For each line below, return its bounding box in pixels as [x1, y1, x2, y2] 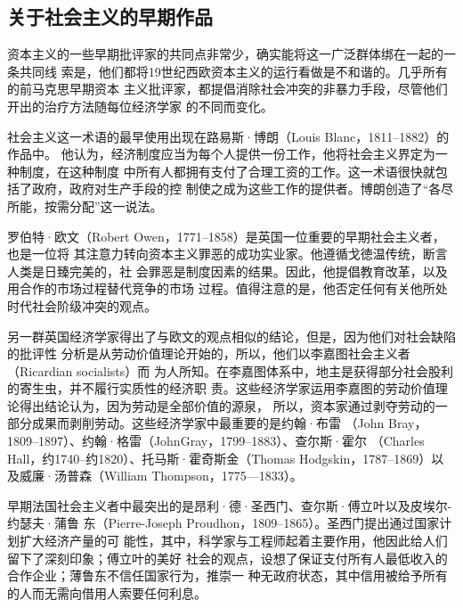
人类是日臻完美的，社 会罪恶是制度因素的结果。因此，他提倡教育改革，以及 [7, 261, 448, 280]
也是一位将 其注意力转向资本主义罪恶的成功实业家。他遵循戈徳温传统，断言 [7, 244, 448, 263]
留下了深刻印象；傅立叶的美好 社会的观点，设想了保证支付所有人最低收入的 [7, 548, 448, 567]
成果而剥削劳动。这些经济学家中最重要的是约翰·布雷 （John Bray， [31, 414, 427, 432]
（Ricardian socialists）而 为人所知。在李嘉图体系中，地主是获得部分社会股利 [7, 361, 453, 380]
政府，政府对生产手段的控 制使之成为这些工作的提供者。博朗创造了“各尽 [31, 179, 454, 198]
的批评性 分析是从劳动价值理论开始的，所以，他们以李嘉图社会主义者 [7, 344, 410, 363]
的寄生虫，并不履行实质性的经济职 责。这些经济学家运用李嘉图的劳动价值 [7, 379, 435, 398]
